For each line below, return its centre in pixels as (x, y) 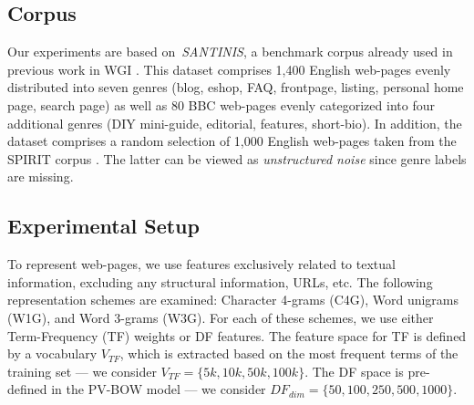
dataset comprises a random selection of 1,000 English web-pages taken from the (232, 141)
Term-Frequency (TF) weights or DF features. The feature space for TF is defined (237, 335)
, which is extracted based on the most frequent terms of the (289, 353)
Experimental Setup (103, 226)
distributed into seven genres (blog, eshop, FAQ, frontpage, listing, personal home (236, 87)
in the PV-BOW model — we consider (159, 389)
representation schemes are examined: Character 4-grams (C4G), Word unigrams (233, 300)
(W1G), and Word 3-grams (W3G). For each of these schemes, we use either (221, 317)
